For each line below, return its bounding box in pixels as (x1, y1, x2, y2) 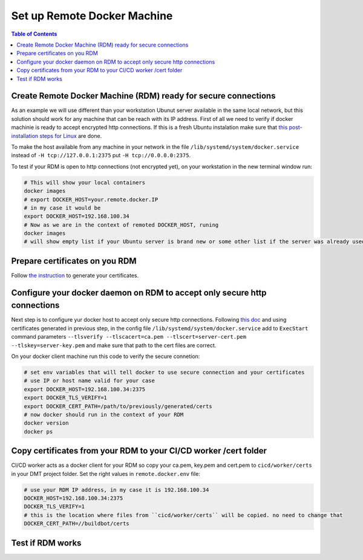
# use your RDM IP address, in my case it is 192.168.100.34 (24, 486, 209, 493)
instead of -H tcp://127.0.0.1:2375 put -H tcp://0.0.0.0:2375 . (11, 152, 191, 159)
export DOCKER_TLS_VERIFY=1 (24, 394, 107, 402)
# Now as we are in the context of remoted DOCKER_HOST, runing (24, 221, 219, 228)
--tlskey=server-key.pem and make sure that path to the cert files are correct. (11, 342, 217, 349)
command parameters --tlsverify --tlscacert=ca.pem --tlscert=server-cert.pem (11, 333, 246, 340)
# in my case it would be (24, 204, 101, 211)
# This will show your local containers (24, 179, 145, 186)
